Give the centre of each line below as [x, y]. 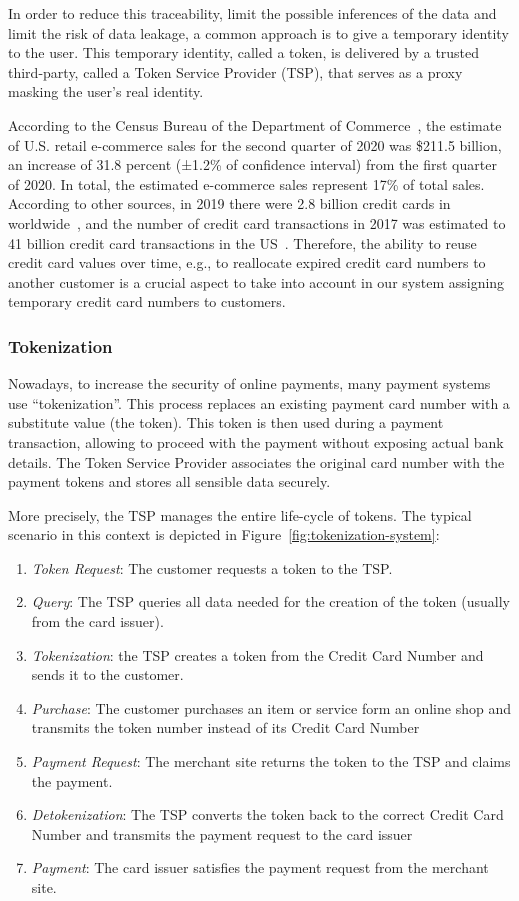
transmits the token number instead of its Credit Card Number [225, 727]
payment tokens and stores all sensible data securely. [169, 481]
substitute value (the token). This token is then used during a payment [226, 422]
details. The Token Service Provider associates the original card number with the [256, 461]
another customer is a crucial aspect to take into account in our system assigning [256, 281]
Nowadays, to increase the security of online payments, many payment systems [249, 383]
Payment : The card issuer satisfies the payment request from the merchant [260, 867]
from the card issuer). [97, 621]
